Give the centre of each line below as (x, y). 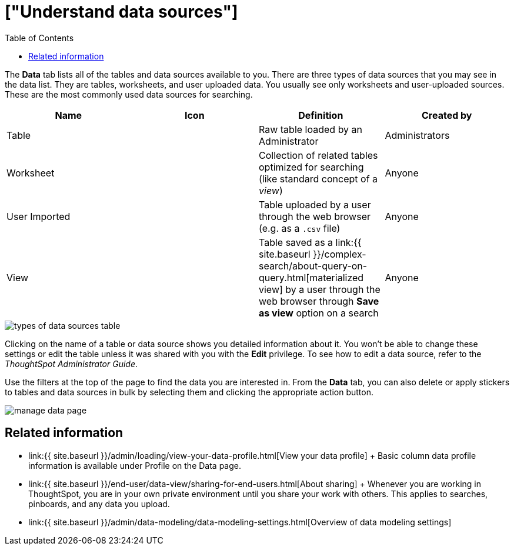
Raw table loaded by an (311, 129)
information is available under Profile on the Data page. (135, 465)
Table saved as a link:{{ (310, 242)
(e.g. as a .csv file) (300, 228)
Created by (447, 115)
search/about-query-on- (313, 266)
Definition (321, 115)
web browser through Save (319, 301)
